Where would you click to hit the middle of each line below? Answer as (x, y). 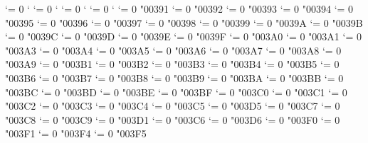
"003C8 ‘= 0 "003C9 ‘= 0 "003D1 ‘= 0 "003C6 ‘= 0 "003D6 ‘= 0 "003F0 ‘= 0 (173, 119)
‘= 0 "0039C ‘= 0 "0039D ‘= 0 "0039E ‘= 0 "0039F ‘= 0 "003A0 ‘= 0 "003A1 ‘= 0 (183, 36)
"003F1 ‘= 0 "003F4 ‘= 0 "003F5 (76, 133)
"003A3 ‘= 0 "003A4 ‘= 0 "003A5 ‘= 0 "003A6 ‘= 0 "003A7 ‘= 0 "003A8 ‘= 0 (173, 50)
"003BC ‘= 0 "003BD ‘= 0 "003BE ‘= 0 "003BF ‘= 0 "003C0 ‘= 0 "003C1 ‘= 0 (176, 92)
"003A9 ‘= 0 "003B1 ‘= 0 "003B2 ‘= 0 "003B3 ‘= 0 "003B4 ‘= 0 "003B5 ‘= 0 (172, 64)
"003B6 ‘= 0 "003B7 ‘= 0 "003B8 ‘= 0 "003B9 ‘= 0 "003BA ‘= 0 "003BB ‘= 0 (174, 78)
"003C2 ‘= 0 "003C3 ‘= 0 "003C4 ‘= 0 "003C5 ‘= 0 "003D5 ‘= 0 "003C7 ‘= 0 (173, 106)
